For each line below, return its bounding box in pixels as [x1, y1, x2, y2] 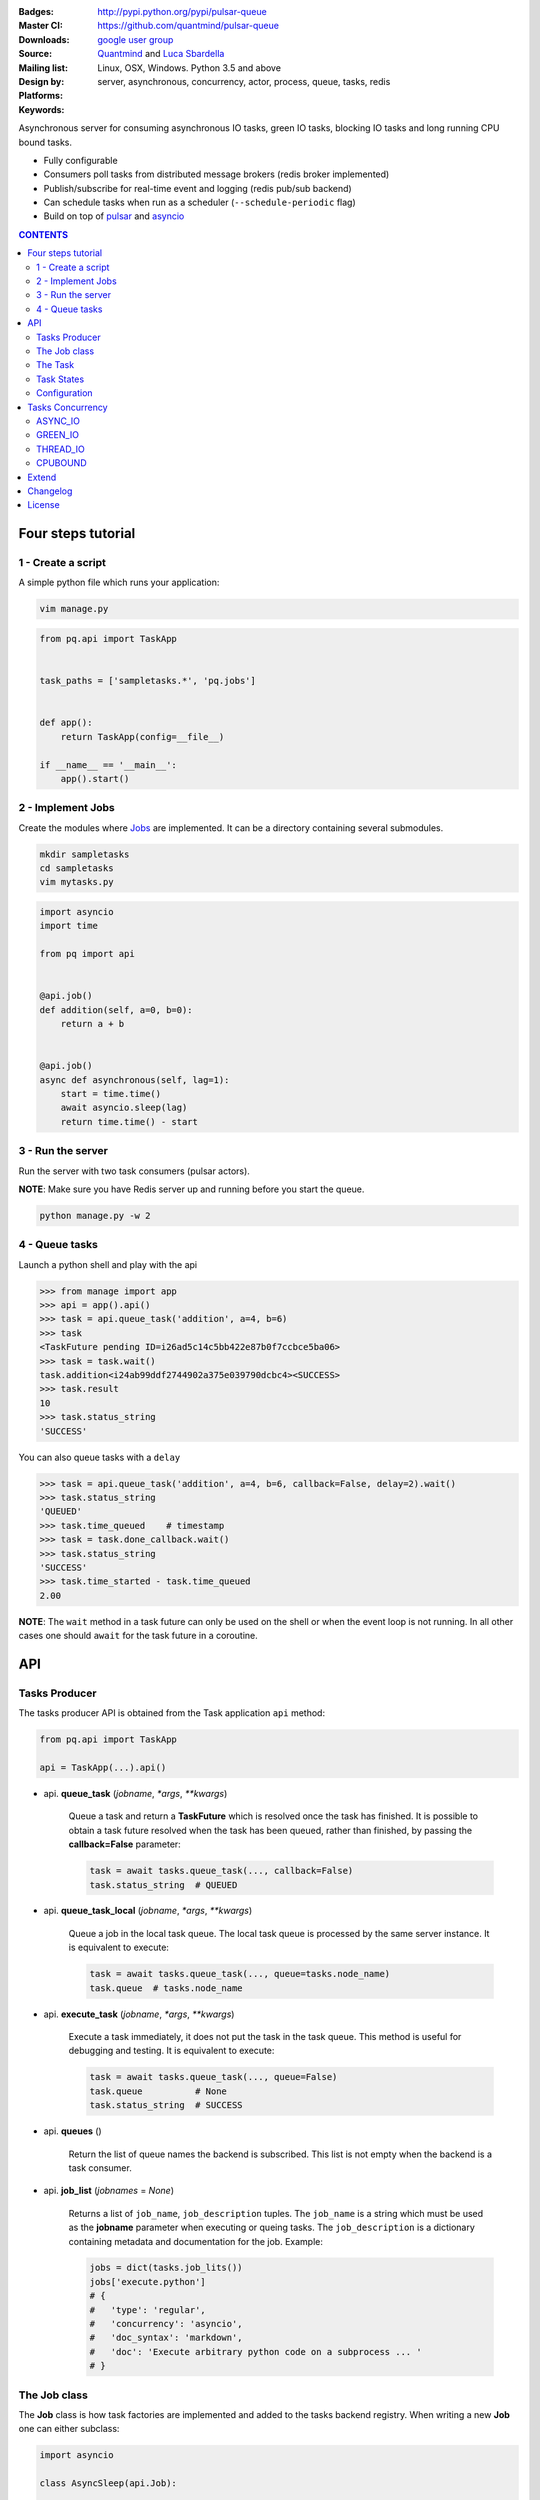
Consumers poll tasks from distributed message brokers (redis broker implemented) [43, 168, 390, 180]
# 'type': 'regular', [89, 2304, 207, 2315]
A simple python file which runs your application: [18, 576, 220, 589]
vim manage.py [39, 603, 109, 615]
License [27, 499, 60, 511]
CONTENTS [18, 228, 69, 240]
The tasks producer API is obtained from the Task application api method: [18, 1707, 325, 1719]
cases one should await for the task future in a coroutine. [18, 1630, 259, 1642]
